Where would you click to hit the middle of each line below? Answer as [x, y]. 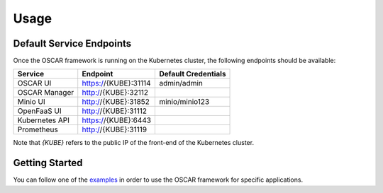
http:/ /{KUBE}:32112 [115, 93]
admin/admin [181, 83]
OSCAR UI [34, 83]
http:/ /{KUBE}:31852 [116, 102]
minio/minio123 [184, 102]
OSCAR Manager [46, 93]
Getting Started [48, 163]
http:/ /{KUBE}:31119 [115, 129]
